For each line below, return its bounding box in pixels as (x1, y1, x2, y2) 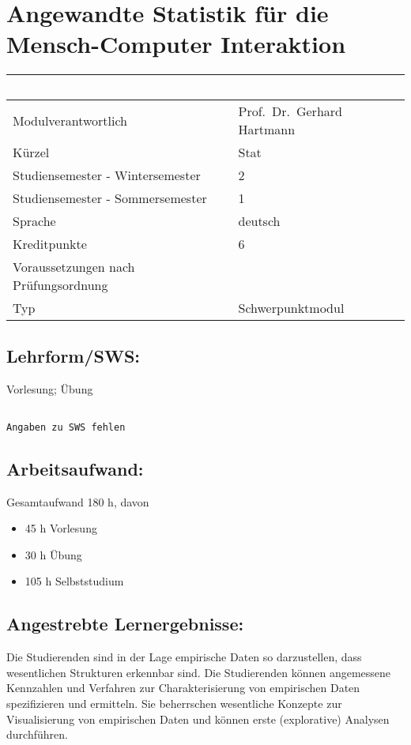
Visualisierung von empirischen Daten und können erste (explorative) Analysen (6, 710, 390, 727)
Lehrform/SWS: (6, 343, 141, 367)
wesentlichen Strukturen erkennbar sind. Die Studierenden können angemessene (6, 664, 391, 680)
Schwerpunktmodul (238, 299, 345, 318)
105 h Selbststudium (25, 573, 124, 589)
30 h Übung (25, 546, 82, 563)
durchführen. (6, 726, 68, 743)
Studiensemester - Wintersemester (13, 166, 201, 185)
